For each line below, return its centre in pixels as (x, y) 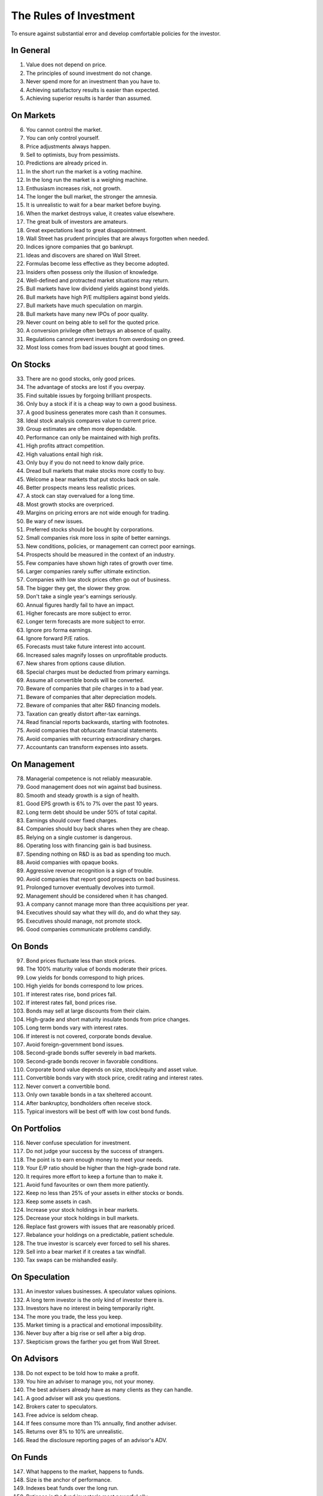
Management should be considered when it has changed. (97, 896)
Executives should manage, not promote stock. (84, 921)
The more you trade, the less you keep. (74, 1316)
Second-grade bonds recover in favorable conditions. (92, 1061)
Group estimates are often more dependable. (81, 429)
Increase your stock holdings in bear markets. (82, 1210)
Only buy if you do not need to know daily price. (85, 462)
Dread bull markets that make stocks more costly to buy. (95, 471)
